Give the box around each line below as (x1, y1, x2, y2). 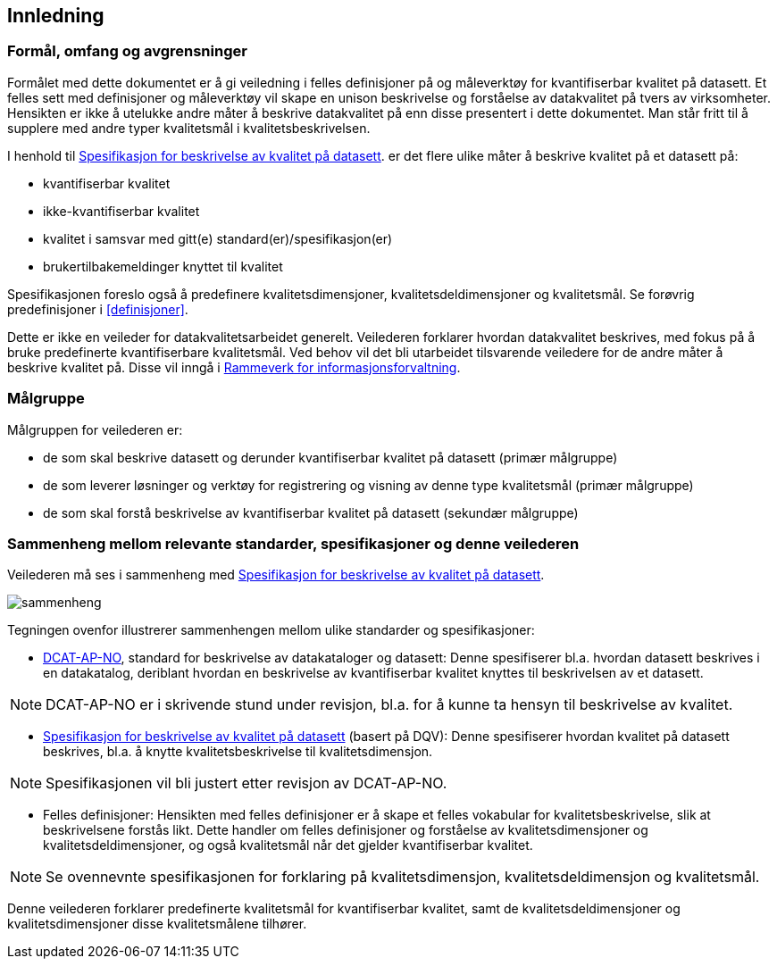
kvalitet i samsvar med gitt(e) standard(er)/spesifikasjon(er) (43, 230, 393, 246)
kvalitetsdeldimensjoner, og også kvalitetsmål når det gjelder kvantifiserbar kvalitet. (43, 837, 533, 854)
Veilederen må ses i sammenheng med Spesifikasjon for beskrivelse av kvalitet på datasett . (7, 567, 545, 583)
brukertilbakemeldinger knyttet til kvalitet (43, 258, 283, 274)
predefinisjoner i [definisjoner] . (7, 301, 188, 317)
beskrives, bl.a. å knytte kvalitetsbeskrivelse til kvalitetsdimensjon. (43, 744, 433, 760)
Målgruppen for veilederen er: (7, 421, 183, 437)
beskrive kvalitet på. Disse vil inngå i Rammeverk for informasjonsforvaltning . (7, 359, 461, 375)
